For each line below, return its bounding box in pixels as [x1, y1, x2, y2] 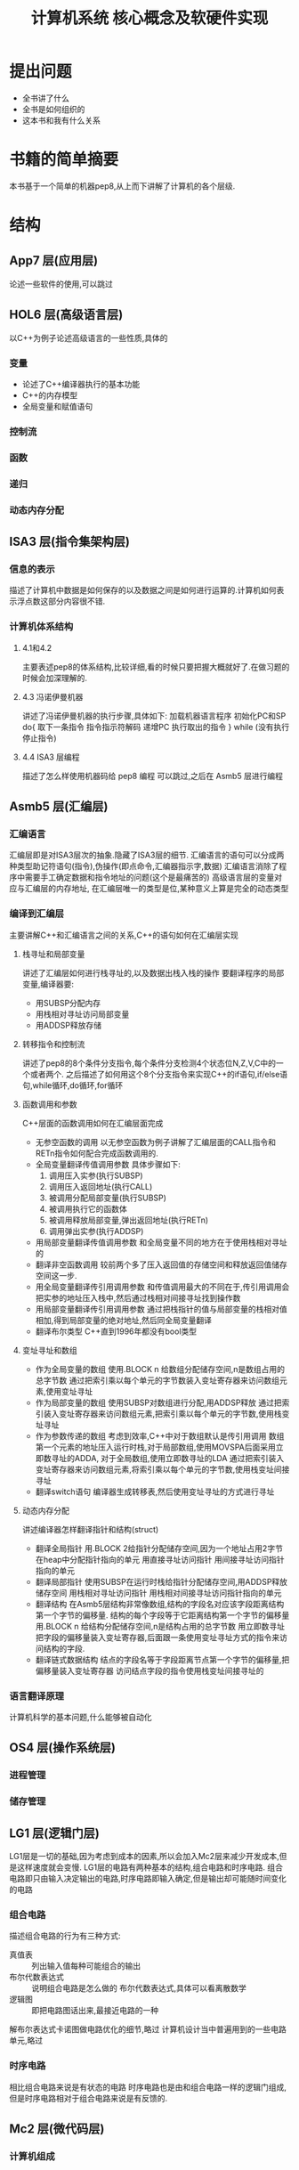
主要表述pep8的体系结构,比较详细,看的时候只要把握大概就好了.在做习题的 [21, 661, 290, 672]
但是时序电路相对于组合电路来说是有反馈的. [9, 2093, 168, 2103]
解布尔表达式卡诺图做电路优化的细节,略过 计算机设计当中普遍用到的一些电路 [9, 2024, 287, 2035]
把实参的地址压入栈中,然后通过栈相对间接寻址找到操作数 [35, 1292, 241, 1303]
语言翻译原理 [9, 1689, 65, 1702]
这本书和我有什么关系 [21, 115, 101, 126]
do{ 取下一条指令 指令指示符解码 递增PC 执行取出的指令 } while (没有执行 [21, 721, 290, 732]
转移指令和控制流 [21, 1038, 85, 1049]
